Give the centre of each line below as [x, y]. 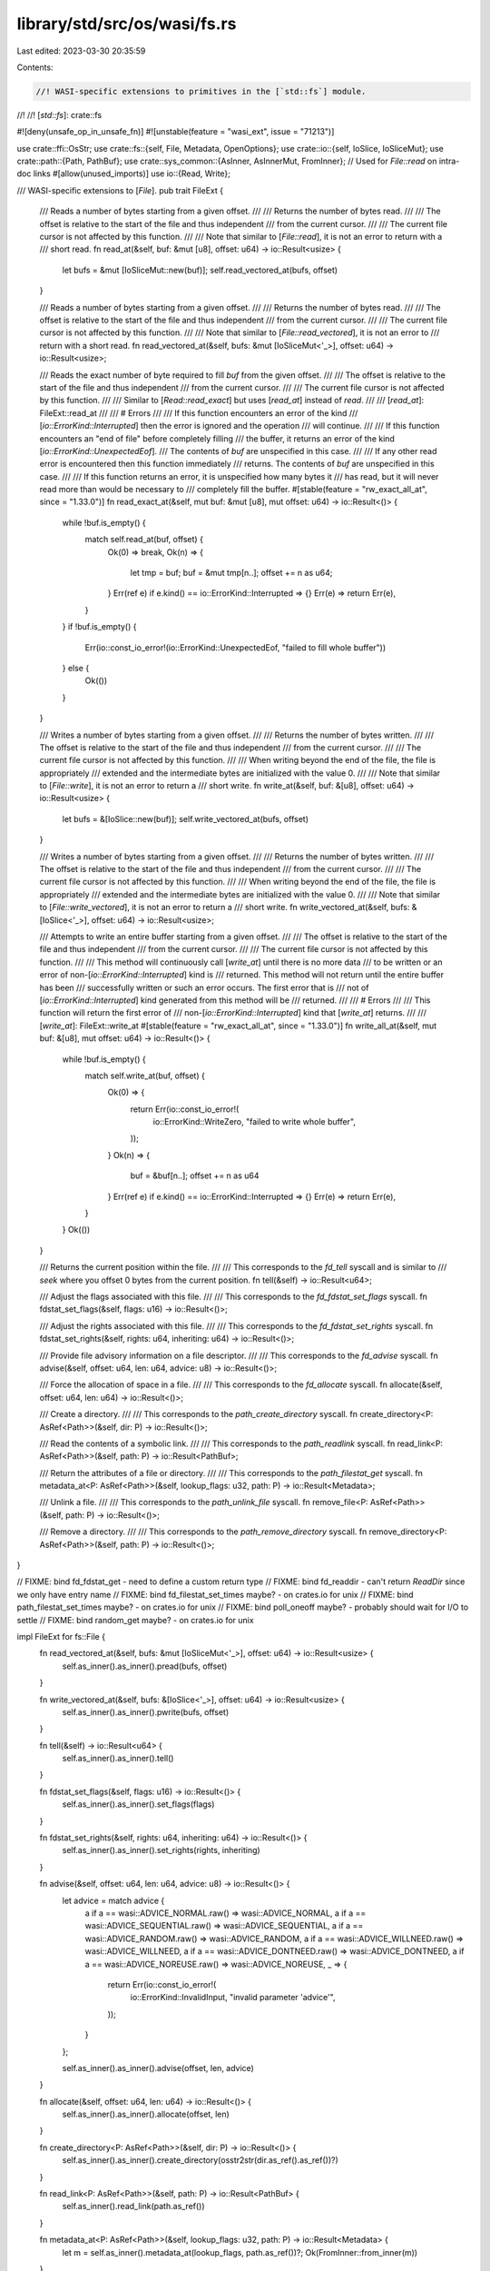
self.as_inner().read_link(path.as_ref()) [133, 2207]
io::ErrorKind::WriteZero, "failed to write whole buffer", [254, 1122]
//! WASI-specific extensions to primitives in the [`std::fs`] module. [201, 91]
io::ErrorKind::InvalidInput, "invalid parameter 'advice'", [233, 1998]
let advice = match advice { [113, 1900]
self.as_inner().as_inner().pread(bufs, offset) [145, 1666]
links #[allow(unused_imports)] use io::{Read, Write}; [132, 174]
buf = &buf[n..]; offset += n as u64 [195, 1175]
